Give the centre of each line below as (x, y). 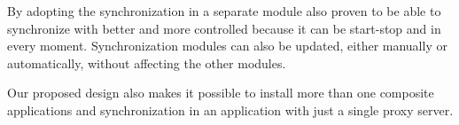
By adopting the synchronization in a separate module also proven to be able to (224, 11)
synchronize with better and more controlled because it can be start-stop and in (224, 28)
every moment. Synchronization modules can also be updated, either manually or (227, 46)
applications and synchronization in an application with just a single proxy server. (230, 109)
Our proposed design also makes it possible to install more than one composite (221, 93)
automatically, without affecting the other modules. (147, 62)
